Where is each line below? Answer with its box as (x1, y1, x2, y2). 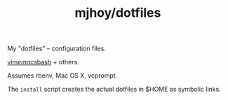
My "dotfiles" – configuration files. (7, 44, 107, 53)
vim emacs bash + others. (7, 58, 79, 66)
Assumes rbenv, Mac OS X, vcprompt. (7, 71, 118, 80)
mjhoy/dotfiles (74, 5, 161, 21)
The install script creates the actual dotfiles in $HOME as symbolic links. (7, 85, 221, 94)
